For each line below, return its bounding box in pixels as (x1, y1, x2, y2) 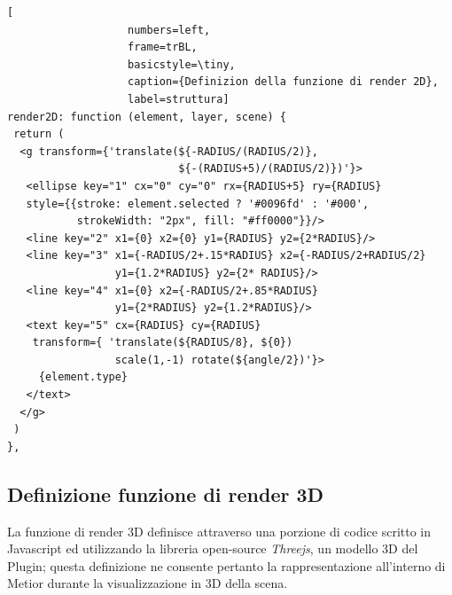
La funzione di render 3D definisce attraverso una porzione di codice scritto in (7, 521, 432, 540)
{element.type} (38, 371, 129, 384)
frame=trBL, (128, 41, 198, 54)
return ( (13, 128, 65, 141)
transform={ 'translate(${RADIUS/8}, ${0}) (32, 336, 293, 349)
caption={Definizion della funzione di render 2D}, (128, 75, 439, 89)
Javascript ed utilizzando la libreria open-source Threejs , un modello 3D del (7, 539, 418, 558)
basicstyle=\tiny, (128, 58, 236, 71)
